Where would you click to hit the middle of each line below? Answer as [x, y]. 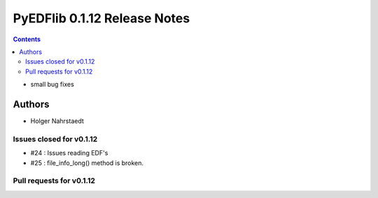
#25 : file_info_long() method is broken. [87, 163]
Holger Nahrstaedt [57, 121]
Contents [27, 39]
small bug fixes [52, 85]
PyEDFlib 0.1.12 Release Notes [101, 18]
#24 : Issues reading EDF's [69, 153]
